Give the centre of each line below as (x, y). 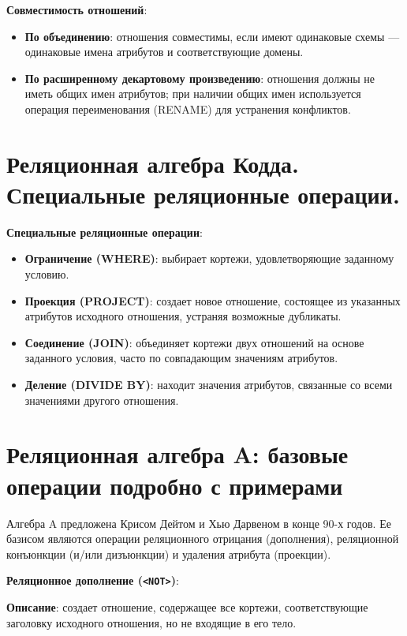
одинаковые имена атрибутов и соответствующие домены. (164, 52)
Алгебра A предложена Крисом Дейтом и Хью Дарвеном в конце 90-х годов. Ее (199, 523)
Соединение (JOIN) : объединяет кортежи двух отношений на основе (194, 342)
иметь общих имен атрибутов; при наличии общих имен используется (193, 94)
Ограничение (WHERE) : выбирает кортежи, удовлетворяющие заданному (209, 258)
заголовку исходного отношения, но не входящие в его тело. (151, 622)
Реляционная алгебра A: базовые (177, 454)
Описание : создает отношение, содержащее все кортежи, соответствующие (187, 606)
